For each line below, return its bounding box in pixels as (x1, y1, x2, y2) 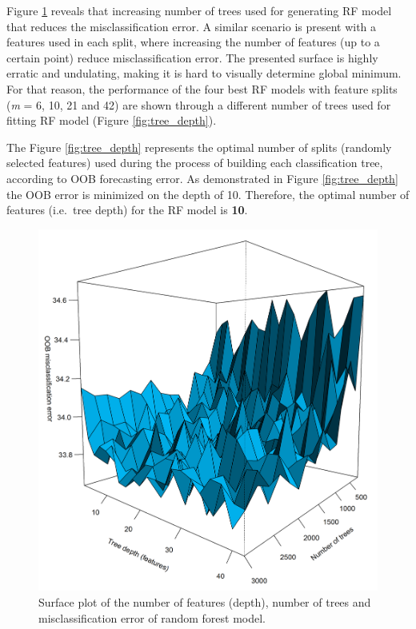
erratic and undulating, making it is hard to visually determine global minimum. (6, 65, 402, 82)
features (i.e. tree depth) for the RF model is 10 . (6, 201, 248, 218)
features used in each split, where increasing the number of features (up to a (6, 34, 380, 50)
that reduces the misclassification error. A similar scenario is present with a (6, 18, 377, 34)
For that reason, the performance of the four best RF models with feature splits (6, 80, 398, 97)
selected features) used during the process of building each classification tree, (6, 154, 383, 171)
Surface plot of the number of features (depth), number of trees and (38, 594, 371, 611)
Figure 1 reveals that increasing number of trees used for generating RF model (6, 2, 392, 18)
